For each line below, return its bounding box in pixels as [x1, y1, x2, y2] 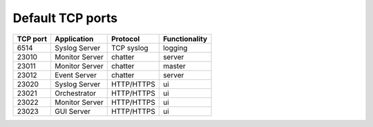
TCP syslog [111, 43, 149, 52]
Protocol [111, 34, 140, 43]
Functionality [162, 34, 207, 43]
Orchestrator [54, 88, 97, 98]
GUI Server [54, 106, 91, 116]
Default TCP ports [12, 10, 117, 26]
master [162, 61, 186, 70]
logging [162, 43, 188, 52]
